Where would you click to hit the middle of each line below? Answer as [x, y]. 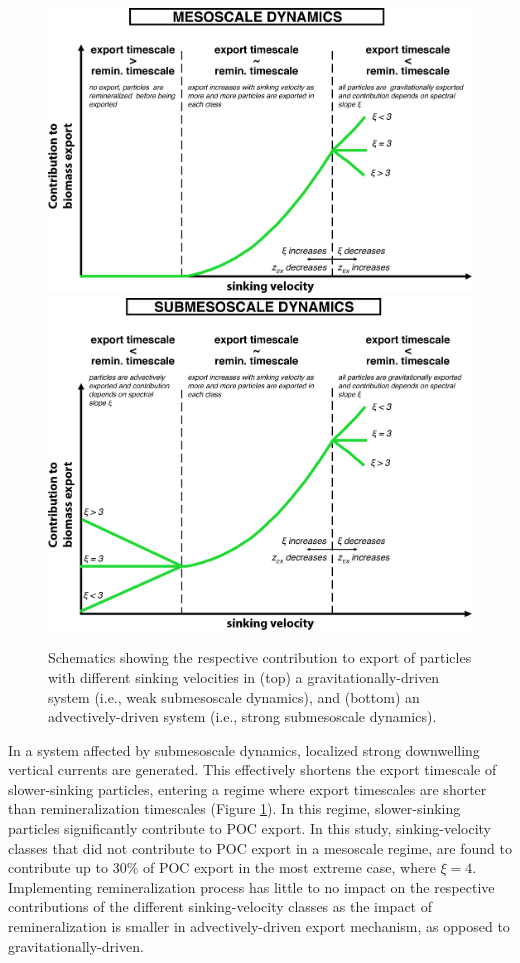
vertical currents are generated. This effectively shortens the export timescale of [252, 769]
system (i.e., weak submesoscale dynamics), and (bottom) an [234, 696]
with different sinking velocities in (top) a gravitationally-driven [244, 676]
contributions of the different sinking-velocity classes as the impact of [220, 906]
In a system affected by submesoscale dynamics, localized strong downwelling [244, 749]
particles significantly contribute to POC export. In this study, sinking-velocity [249, 828]
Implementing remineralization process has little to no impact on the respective [251, 886]
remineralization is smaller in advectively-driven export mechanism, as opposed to [259, 926]
